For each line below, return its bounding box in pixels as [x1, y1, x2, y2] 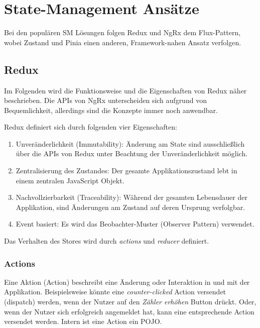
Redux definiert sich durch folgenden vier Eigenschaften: [4, 122, 177, 132]
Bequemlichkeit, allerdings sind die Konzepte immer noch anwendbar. [4, 104, 218, 115]
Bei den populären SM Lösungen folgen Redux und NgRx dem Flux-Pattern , [4, 27, 241, 38]
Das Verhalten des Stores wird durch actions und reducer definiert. [4, 236, 209, 246]
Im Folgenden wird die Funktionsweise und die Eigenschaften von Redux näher [4, 85, 247, 95]
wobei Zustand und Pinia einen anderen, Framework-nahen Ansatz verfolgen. [4, 37, 241, 47]
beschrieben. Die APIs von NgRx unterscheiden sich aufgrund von [4, 95, 207, 105]
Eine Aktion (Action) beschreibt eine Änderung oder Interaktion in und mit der [4, 276, 250, 287]
